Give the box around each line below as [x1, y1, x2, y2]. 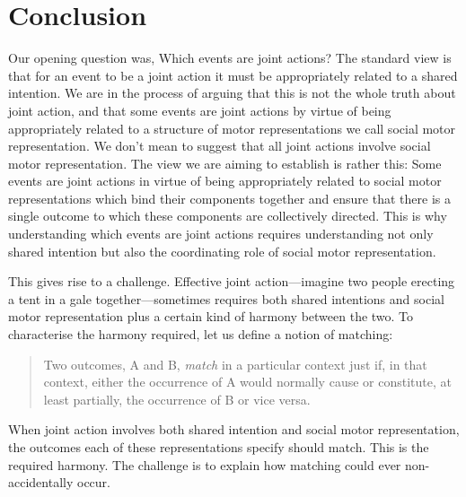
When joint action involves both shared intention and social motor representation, [8, 420, 460, 439]
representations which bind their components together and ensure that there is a [8, 188, 451, 207]
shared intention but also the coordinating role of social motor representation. [8, 241, 436, 260]
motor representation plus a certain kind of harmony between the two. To [8, 307, 414, 326]
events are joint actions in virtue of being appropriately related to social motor [8, 171, 442, 190]
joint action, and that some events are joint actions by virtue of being [8, 100, 391, 119]
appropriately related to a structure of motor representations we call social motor [8, 118, 456, 137]
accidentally [8, 473, 74, 492]
